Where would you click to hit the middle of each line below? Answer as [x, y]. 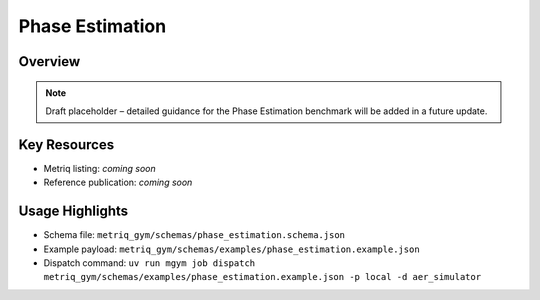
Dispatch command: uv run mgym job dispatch [149, 262]
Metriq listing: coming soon [100, 168]
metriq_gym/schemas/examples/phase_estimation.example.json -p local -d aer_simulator [262, 277]
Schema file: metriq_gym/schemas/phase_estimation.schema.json [194, 235]
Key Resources [66, 144]
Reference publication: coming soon [118, 182]
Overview [49, 61]
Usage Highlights [73, 211]
